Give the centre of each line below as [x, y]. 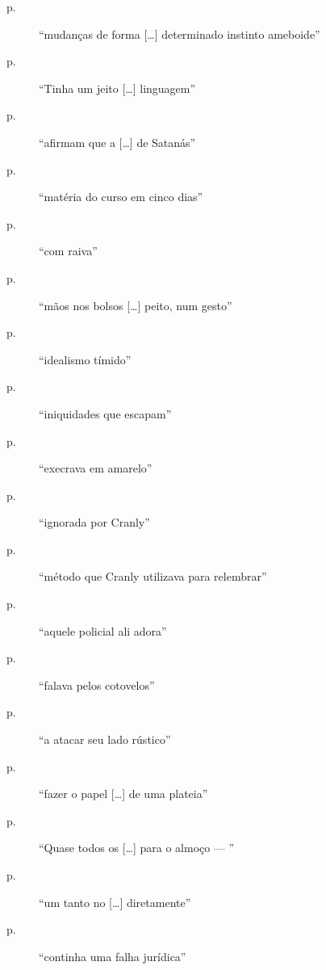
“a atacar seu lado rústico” [105, 739]
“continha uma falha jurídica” [113, 956]
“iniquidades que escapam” [105, 413]
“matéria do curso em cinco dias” [121, 197]
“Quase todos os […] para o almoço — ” [137, 848]
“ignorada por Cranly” [94, 522]
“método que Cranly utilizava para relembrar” [153, 576]
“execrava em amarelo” [96, 468]
